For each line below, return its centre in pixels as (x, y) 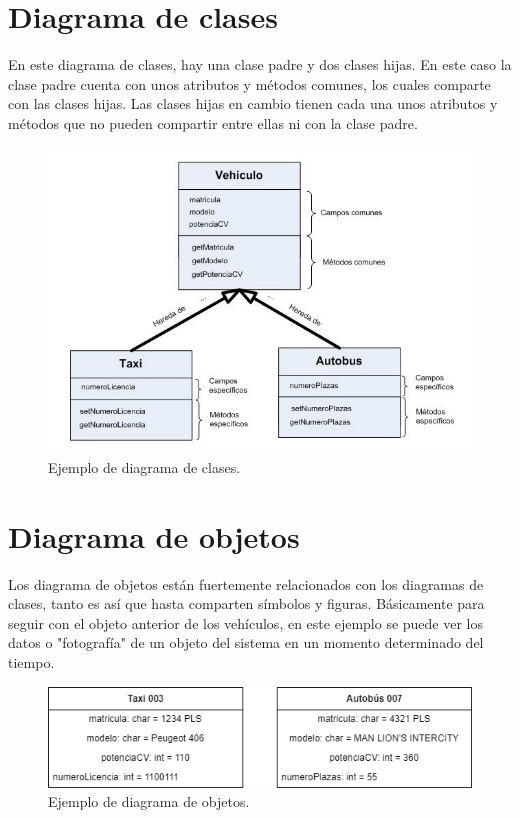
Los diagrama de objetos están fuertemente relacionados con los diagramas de (246, 583)
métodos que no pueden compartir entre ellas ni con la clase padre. (213, 122)
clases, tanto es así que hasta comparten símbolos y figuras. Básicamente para (246, 603)
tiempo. (31, 661)
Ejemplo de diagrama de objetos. (149, 801)
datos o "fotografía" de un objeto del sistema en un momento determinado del (246, 642)
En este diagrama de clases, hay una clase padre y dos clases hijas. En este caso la (260, 64)
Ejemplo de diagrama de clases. (144, 466)
